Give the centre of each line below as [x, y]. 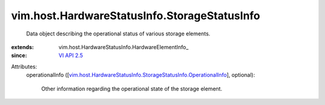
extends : [23, 47]
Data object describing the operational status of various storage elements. [118, 34]
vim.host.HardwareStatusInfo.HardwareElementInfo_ [124, 47]
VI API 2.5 [71, 55]
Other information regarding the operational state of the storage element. [132, 88]
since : [19, 55]
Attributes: [24, 67]
